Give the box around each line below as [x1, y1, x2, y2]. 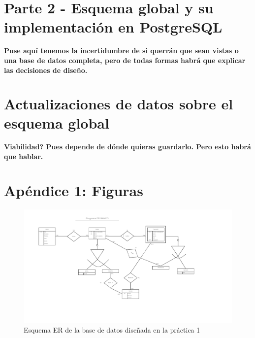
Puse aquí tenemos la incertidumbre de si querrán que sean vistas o [4, 45, 239, 56]
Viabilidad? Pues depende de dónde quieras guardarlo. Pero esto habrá [4, 141, 251, 152]
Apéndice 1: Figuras [4, 180, 143, 200]
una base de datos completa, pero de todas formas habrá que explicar [4, 55, 246, 65]
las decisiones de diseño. [4, 65, 88, 75]
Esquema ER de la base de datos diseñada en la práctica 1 [24, 324, 200, 335]
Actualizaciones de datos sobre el [4, 94, 233, 114]
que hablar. [4, 151, 43, 161]
